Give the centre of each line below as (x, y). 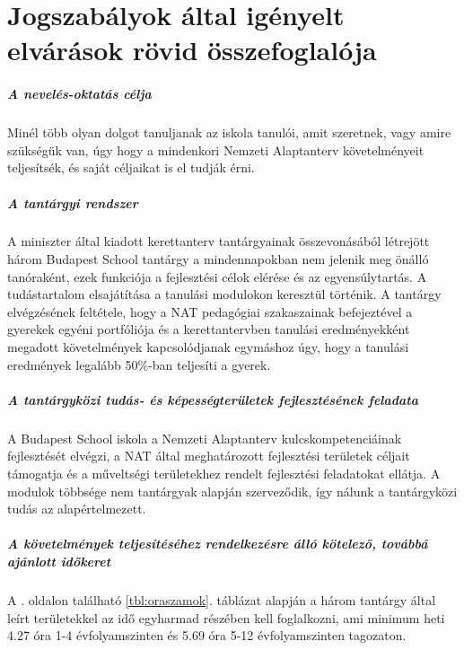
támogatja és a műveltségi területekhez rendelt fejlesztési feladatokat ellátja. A (224, 473)
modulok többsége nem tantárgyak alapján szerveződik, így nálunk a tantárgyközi (232, 491)
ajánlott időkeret (59, 561)
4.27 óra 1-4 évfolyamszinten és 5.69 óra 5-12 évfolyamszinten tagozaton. (207, 635)
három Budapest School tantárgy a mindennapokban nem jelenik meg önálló (218, 259)
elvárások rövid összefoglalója (192, 50)
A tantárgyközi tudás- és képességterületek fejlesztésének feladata (213, 399)
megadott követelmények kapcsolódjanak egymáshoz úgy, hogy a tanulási (208, 347)
